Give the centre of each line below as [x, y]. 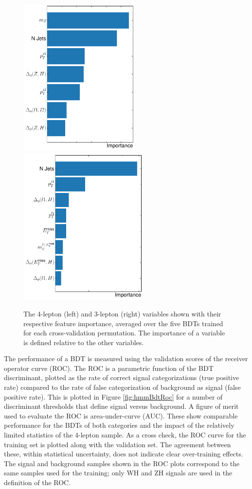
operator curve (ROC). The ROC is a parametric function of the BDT [109, 368]
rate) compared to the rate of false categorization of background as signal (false [122, 387]
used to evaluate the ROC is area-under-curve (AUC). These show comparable [121, 415]
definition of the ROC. [37, 482]
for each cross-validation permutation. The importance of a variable [124, 333]
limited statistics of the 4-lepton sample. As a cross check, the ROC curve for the [125, 435]
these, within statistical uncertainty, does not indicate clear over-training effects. [124, 454]
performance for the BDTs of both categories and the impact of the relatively [119, 425]
